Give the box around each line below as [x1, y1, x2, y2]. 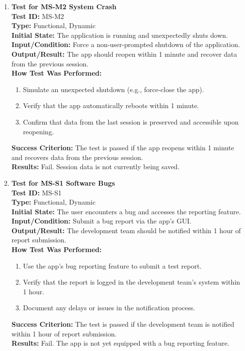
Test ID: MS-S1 [11, 187, 62, 197]
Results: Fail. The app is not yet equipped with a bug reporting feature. [11, 338, 229, 348]
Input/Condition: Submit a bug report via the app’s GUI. [11, 216, 192, 226]
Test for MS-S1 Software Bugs [11, 177, 115, 188]
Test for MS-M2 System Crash [11, 1, 116, 11]
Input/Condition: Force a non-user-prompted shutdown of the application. [11, 39, 240, 49]
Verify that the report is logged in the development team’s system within [23, 277, 240, 287]
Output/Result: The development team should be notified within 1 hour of [11, 225, 241, 235]
